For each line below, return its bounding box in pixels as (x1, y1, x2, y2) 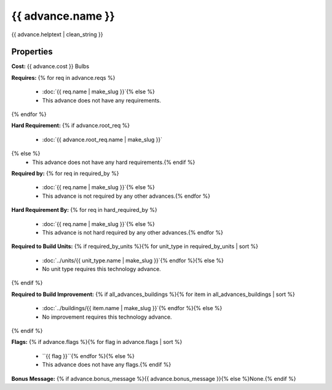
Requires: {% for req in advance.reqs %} (11, 74, 116, 81)
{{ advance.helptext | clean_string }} (11, 31, 103, 38)
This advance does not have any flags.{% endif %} (42, 361, 172, 369)
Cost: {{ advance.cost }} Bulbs (11, 63, 89, 70)
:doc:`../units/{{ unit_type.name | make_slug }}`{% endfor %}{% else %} (42, 257, 224, 264)
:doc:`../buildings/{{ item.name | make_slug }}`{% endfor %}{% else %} (42, 305, 223, 312)
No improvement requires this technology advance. (42, 313, 172, 321)
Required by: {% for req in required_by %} (11, 170, 119, 177)
